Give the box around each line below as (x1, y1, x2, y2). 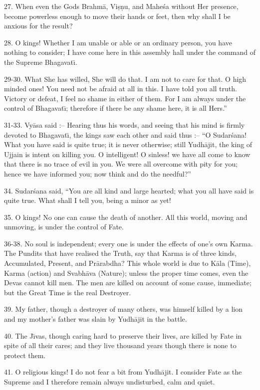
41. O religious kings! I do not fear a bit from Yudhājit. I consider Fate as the (4, 367, 242, 377)
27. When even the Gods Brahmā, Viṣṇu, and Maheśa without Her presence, (4, 1, 239, 11)
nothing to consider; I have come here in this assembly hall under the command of (4, 47, 256, 57)
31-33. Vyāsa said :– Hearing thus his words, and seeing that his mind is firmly (4, 119, 245, 130)
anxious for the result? (4, 20, 73, 31)
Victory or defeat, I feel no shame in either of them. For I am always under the (4, 93, 246, 103)
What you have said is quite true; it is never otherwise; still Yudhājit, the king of (4, 139, 253, 150)
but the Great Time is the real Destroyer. (4, 287, 131, 297)
